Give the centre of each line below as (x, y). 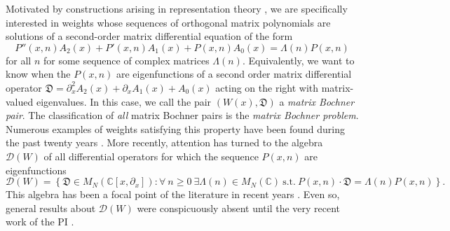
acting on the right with (267, 87)
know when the (38, 74)
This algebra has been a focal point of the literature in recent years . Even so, (173, 194)
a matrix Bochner (317, 101)
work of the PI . (40, 222)
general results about (51, 208)
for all (19, 60)
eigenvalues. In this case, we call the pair (124, 101)
